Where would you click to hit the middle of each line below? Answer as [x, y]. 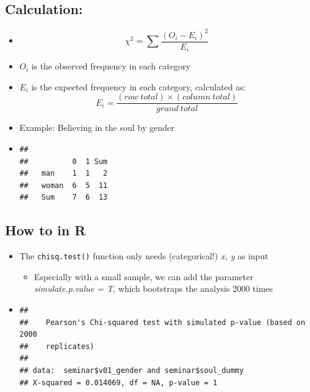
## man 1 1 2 [63, 174]
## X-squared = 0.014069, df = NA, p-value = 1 [118, 382]
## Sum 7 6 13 [63, 198]
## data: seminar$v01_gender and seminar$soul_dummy [131, 371]
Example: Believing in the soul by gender [97, 127]
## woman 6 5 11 [63, 185]
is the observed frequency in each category [111, 66]
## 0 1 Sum [63, 161]
